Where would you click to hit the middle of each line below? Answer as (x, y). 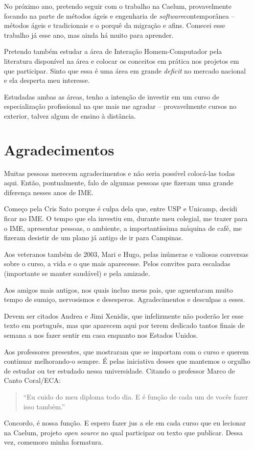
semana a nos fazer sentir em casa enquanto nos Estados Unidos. (101, 335)
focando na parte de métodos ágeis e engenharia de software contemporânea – (119, 15)
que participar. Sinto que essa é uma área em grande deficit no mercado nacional (125, 70)
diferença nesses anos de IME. (49, 192)
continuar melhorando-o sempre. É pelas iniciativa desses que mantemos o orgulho (127, 361)
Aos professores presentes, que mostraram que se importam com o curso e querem (127, 351)
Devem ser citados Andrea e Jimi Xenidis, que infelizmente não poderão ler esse (124, 315)
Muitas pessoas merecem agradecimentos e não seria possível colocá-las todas (120, 173)
